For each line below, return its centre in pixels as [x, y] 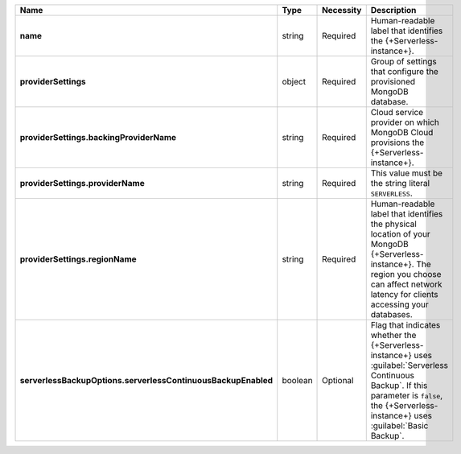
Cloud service [397, 112]
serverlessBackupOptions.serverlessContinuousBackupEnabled [146, 380]
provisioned [393, 82]
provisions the [397, 142]
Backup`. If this [399, 385]
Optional [338, 380]
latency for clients [404, 294]
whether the [393, 335]
